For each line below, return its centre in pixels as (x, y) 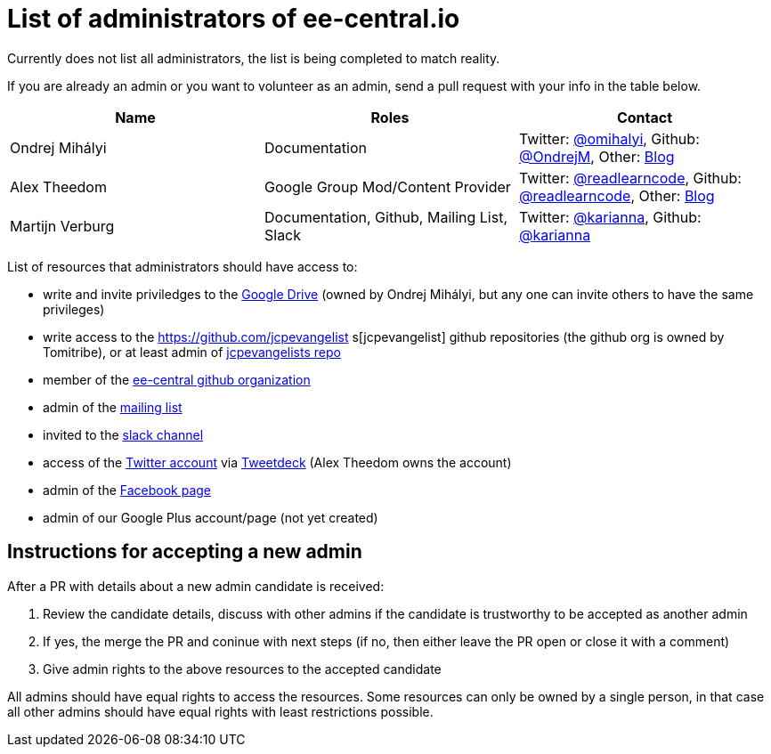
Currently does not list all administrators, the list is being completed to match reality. (254, 58)
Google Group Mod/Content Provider (387, 186)
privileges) (74, 309)
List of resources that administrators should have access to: (183, 266)
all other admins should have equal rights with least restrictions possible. (220, 711)
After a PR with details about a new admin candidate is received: (196, 586)
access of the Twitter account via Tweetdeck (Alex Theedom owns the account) (277, 462)
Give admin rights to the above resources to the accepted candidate (242, 669)
